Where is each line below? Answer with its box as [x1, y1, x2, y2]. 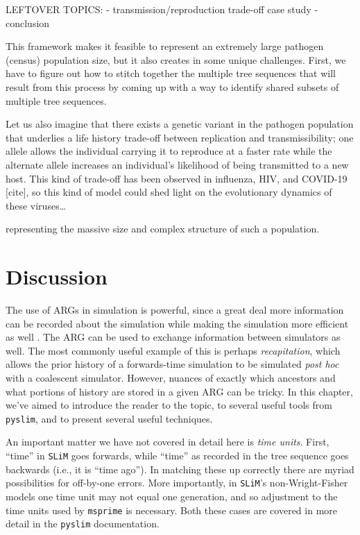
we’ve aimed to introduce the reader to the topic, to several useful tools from [6, 398, 332, 412]
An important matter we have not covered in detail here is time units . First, [6, 434, 329, 449]
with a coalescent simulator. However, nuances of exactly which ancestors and [6, 371, 336, 384]
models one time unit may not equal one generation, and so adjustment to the [6, 489, 338, 503]
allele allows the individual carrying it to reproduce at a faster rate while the [6, 144, 332, 158]
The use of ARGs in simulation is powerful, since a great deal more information [6, 303, 344, 317]
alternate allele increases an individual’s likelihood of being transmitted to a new [6, 157, 349, 171]
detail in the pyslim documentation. [6, 516, 160, 531]
